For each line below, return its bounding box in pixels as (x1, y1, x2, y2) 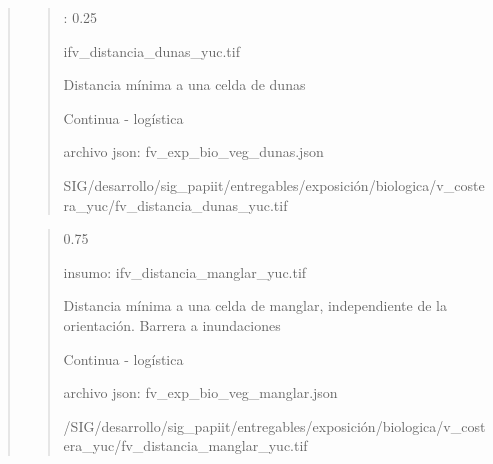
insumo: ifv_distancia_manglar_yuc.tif (63, 261, 307, 282)
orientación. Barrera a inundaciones (63, 314, 281, 335)
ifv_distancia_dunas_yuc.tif (63, 40, 240, 61)
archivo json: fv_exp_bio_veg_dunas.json (63, 141, 324, 162)
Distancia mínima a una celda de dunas (63, 74, 306, 95)
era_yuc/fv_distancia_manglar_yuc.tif (63, 435, 308, 456)
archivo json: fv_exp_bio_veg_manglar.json (63, 382, 338, 403)
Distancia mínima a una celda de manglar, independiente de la (63, 295, 447, 316)
